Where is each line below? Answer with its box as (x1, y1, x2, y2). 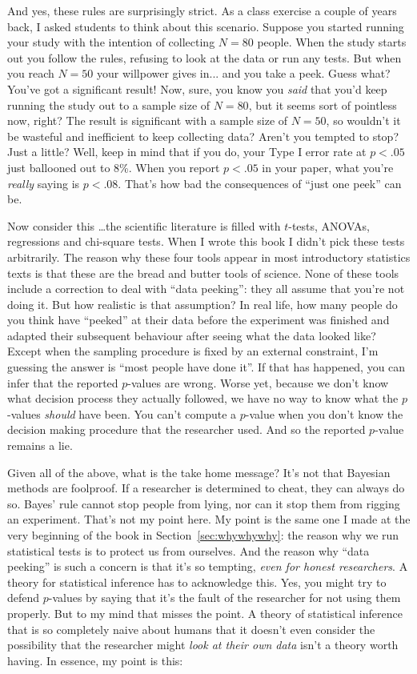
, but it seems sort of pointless (248, 96, 397, 113)
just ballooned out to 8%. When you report (7, 158, 220, 175)
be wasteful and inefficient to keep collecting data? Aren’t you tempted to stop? (7, 127, 399, 144)
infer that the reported (7, 374, 118, 391)
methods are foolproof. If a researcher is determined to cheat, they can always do (7, 479, 405, 496)
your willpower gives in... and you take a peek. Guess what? (96, 65, 391, 82)
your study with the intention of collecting (7, 34, 215, 50)
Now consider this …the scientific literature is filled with (7, 217, 281, 234)
